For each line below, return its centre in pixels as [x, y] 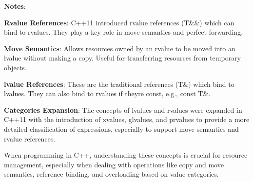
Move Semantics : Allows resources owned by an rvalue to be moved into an [120, 48]
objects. [15, 67]
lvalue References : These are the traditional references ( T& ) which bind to [119, 84]
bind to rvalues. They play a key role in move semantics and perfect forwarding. [124, 32]
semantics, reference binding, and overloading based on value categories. [111, 174]
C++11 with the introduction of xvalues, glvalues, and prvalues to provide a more [127, 119]
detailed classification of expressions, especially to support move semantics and [121, 129]
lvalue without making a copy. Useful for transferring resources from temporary [123, 58]
